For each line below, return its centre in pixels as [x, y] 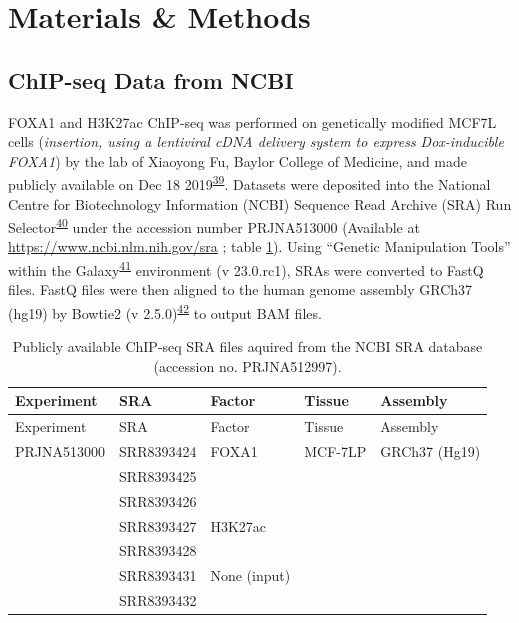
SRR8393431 [158, 575]
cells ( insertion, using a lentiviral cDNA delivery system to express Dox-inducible [256, 141]
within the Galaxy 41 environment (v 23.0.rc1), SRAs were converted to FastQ [246, 268]
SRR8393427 [158, 525]
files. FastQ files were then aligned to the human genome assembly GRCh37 [240, 289]
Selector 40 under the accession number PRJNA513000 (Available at [214, 225]
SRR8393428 [158, 550]
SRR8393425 [158, 475]
